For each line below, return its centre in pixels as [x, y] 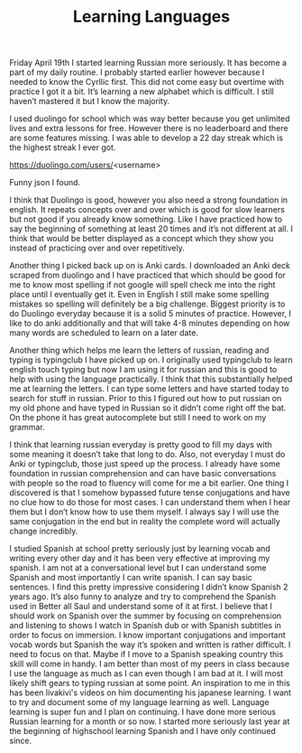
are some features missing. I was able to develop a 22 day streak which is [146, 138]
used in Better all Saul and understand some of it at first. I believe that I [141, 607]
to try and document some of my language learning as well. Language [139, 702]
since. [21, 741]
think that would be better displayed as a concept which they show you [142, 239]
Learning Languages [151, 17]
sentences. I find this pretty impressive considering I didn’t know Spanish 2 [149, 587]
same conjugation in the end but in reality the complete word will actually [145, 522]
